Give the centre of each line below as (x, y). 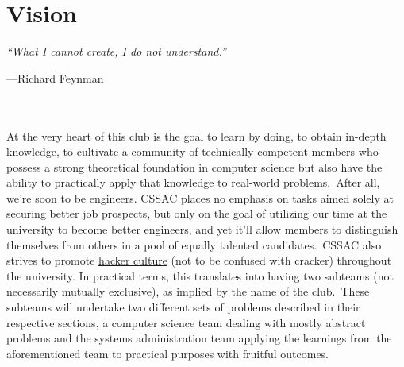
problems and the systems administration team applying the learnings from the (199, 338)
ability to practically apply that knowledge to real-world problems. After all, (193, 182)
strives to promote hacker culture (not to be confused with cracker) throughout (199, 260)
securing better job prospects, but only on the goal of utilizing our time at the (197, 213)
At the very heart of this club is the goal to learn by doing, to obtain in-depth (196, 135)
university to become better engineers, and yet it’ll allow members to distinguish (202, 229)
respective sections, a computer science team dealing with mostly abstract (186, 322)
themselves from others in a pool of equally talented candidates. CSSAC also (194, 244)
